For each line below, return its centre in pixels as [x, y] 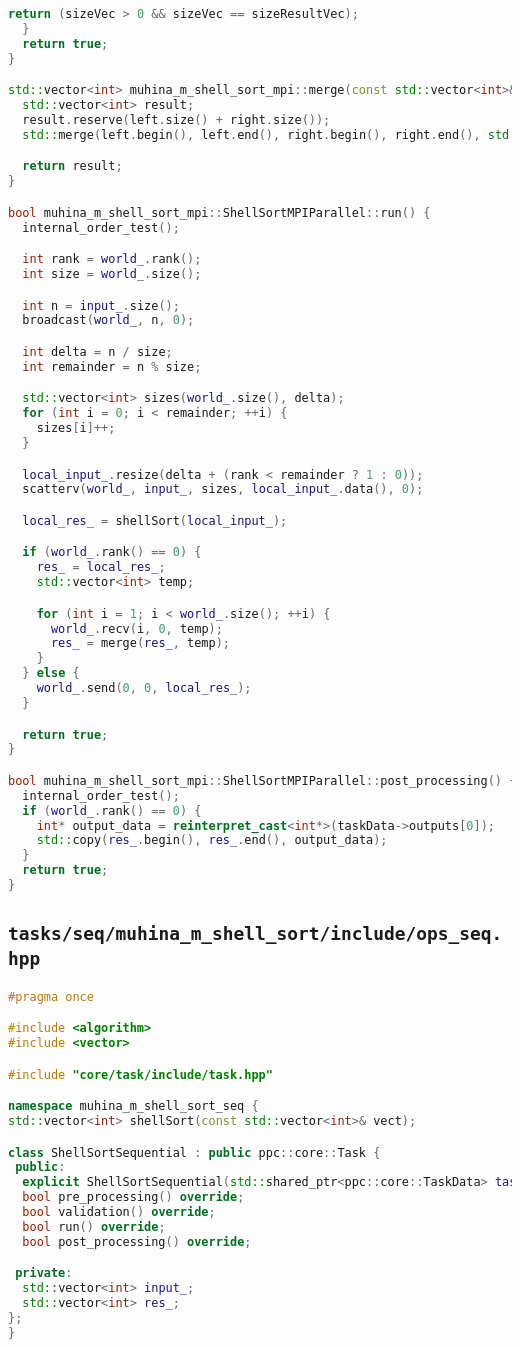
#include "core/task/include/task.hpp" [140, 1074]
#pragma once [51, 996]
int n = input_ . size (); [101, 305]
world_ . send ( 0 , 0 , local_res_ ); [144, 688]
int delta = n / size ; [97, 351]
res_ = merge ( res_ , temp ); [140, 643]
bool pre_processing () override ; [133, 1197]
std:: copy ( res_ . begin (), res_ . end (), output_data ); [212, 840]
